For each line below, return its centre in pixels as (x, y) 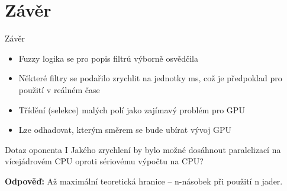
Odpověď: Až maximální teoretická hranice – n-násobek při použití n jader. (144, 181)
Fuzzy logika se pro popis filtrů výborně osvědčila (108, 58)
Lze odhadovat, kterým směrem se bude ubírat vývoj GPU (125, 130)
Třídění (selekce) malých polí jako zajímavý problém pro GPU (132, 109)
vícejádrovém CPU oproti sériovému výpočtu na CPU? (104, 161)
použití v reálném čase (59, 89)
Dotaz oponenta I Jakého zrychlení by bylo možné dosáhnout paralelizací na (143, 149)
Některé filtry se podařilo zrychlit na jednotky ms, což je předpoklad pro (150, 78)
